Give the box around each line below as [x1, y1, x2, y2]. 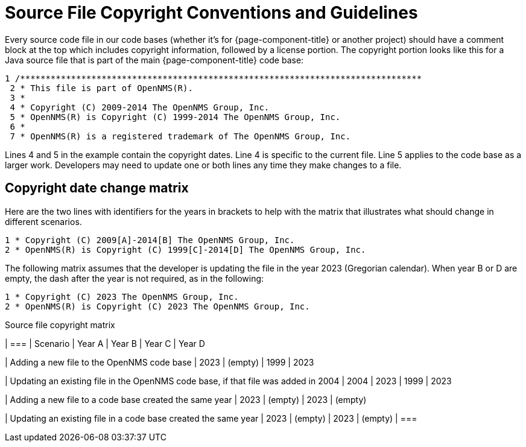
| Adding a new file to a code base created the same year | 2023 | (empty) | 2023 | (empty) [5, 394, 367, 405]
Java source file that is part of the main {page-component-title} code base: [5, 54, 304, 65]
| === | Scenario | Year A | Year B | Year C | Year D [5, 338, 205, 349]
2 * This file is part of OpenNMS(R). [10, 83, 193, 93]
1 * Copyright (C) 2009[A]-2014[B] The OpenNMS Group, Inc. [5, 235, 295, 245]
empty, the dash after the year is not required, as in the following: [5, 273, 264, 284]
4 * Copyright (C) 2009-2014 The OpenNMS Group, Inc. [10, 102, 270, 112]
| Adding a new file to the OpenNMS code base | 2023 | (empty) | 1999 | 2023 [5, 357, 314, 367]
